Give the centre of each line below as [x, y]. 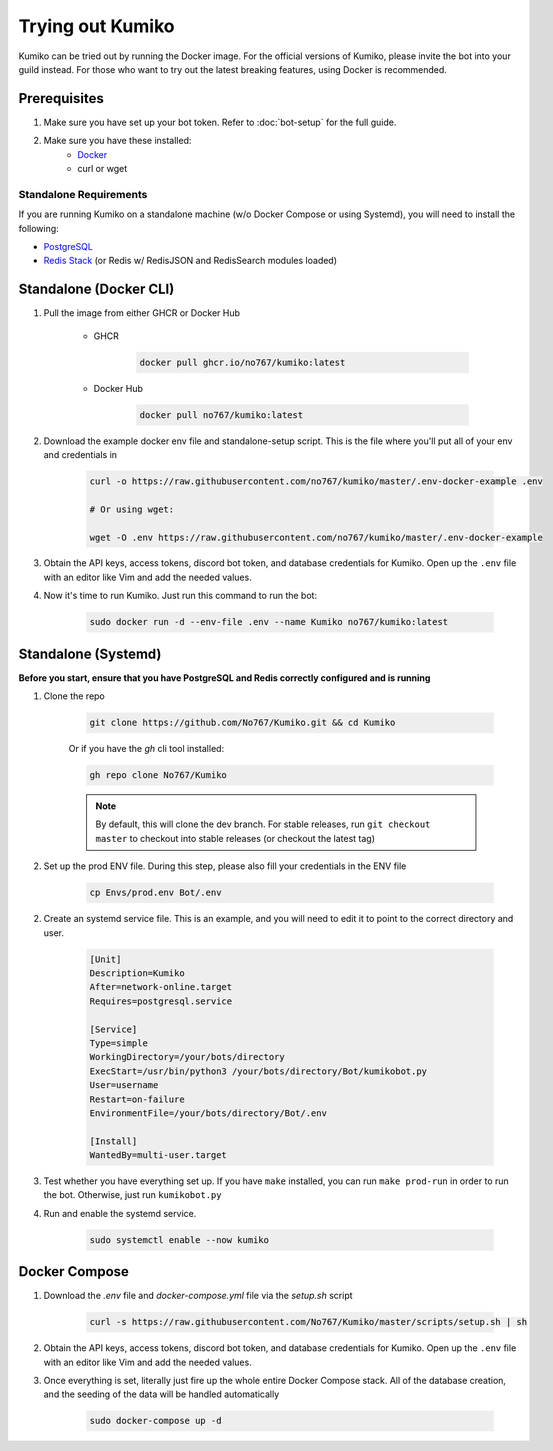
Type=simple [119, 1043]
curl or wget [102, 169]
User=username [124, 1085]
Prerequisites [61, 98]
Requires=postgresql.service [161, 1001]
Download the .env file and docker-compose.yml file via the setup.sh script [198, 1296]
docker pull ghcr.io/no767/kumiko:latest [242, 362]
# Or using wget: [132, 509]
